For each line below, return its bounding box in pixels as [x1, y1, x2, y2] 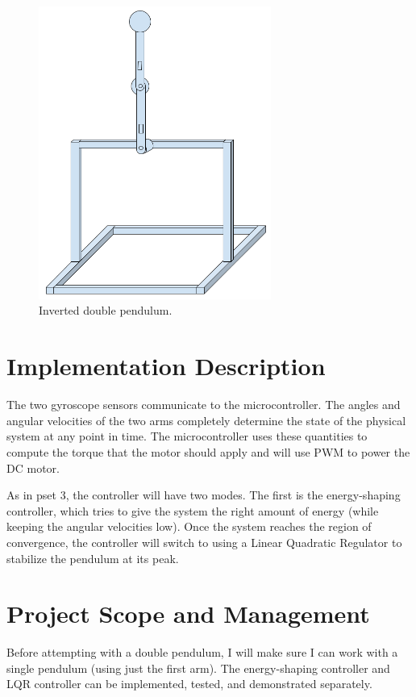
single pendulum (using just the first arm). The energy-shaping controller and [6, 659, 390, 676]
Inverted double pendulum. [39, 302, 173, 319]
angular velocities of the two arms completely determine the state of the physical [6, 411, 406, 428]
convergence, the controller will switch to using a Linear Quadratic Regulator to [6, 533, 402, 550]
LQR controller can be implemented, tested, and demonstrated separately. [6, 675, 372, 692]
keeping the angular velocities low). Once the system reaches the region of [6, 518, 372, 535]
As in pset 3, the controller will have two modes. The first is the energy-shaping [6, 486, 401, 503]
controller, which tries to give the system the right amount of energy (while [6, 502, 379, 519]
